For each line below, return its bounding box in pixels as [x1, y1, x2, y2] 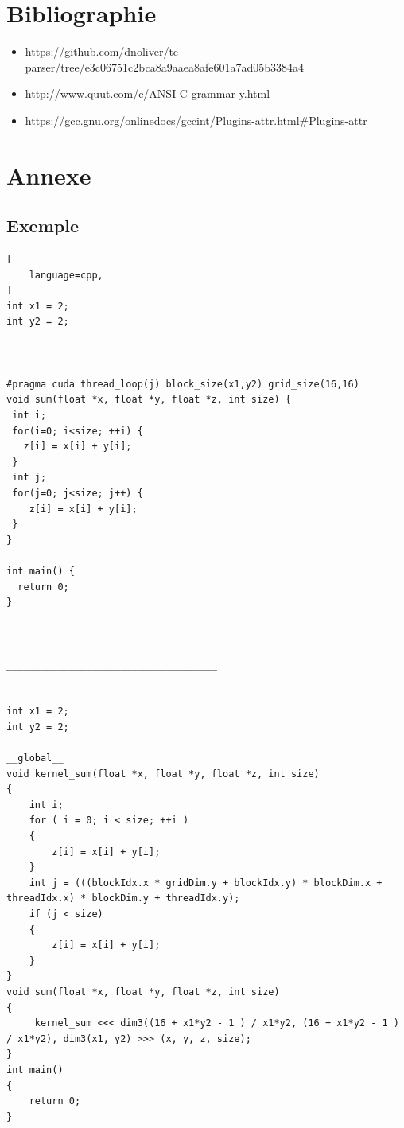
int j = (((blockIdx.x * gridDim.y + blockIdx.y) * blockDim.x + [29, 877, 383, 889]
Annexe [6, 158, 91, 191]
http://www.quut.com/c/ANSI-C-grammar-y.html [25, 85, 270, 102]
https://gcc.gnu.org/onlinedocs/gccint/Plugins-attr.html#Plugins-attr [25, 111, 367, 128]
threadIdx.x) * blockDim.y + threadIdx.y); [6, 893, 240, 904]
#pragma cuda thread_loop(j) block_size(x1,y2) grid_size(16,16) [6, 378, 359, 390]
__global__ [6, 753, 64, 764]
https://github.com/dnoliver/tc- [25, 43, 182, 60]
